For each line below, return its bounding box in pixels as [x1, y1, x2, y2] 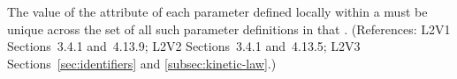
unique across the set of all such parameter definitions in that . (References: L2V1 [7, 19, 451, 38]
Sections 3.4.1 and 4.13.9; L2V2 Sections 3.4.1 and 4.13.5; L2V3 [7, 37, 361, 55]
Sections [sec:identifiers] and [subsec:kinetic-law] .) [7, 54, 277, 72]
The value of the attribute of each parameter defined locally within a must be [7, 3, 428, 20]
